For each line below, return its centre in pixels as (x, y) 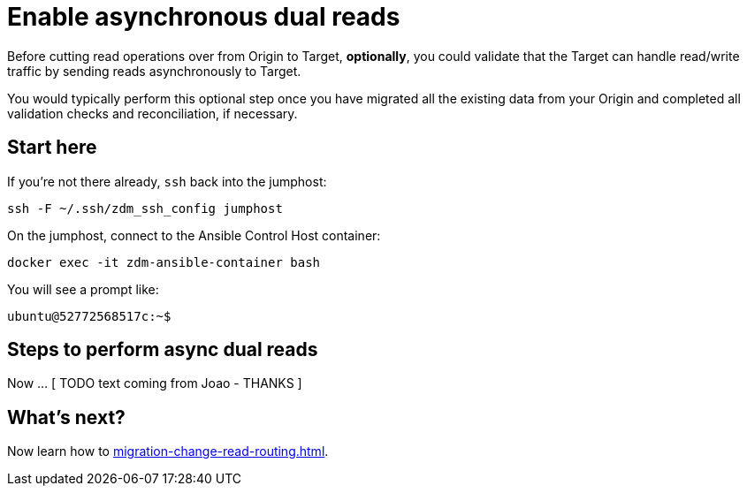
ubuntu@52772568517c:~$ (89, 316)
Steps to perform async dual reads (163, 350)
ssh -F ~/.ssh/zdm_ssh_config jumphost (145, 208)
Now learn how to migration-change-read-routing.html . (168, 451)
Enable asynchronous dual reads (204, 17)
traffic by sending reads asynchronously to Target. (154, 71)
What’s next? (66, 417)
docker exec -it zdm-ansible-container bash (164, 262)
